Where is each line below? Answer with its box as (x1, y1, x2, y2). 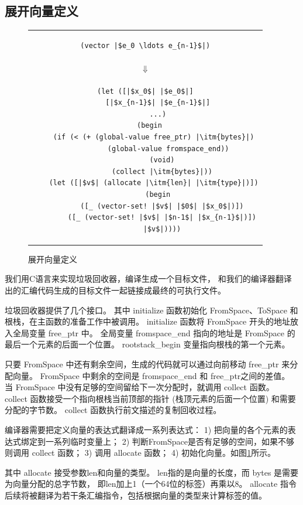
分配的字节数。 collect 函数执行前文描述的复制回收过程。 (5, 404, 222, 416)
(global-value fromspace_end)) (107, 144, 229, 153)
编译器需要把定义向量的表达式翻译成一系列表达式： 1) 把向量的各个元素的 (5, 423, 288, 435)
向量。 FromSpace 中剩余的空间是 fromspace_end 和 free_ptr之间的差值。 (12, 369, 290, 381)
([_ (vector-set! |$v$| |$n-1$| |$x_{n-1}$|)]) (67, 213, 257, 222)
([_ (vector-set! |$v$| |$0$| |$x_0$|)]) (80, 202, 244, 210)
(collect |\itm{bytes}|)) (112, 167, 212, 176)
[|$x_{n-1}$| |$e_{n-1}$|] (105, 98, 211, 107)
